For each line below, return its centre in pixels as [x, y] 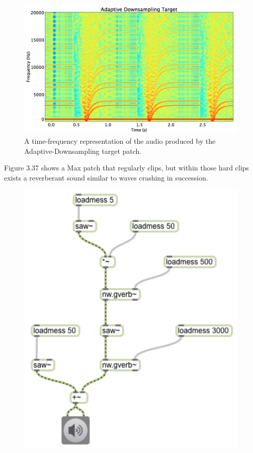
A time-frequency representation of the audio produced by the [120, 141]
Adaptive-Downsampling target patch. [83, 151]
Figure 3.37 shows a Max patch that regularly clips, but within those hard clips [126, 168]
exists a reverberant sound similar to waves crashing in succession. [106, 177]
